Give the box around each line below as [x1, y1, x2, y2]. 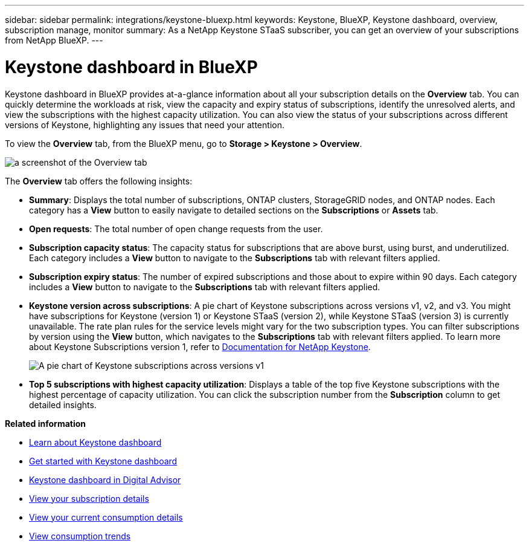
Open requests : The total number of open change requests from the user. [29, 223, 323, 234]
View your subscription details [29, 493, 149, 504]
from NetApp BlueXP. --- [5, 35, 103, 45]
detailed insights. [29, 399, 97, 410]
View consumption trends [29, 530, 131, 541]
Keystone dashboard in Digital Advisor [29, 474, 181, 485]
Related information [5, 418, 86, 429]
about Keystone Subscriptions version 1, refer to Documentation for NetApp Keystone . [29, 341, 371, 352]
